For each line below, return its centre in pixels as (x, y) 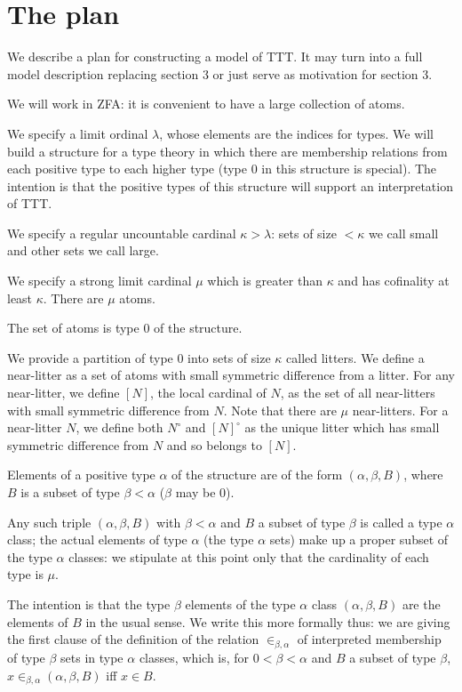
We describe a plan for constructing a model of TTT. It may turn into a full (215, 56)
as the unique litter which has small (342, 427)
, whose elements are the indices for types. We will (296, 133)
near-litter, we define (64, 393)
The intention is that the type (89, 603)
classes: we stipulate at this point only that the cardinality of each (249, 556)
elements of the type (240, 603)
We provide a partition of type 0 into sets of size (139, 357)
